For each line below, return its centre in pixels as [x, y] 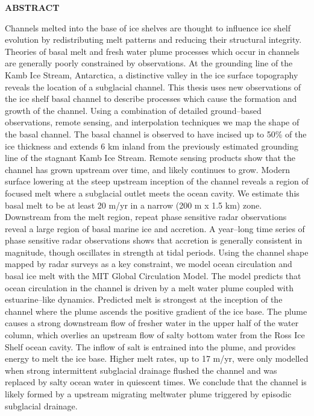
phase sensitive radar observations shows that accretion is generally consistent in [154, 240]
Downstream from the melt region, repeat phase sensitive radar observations [146, 217]
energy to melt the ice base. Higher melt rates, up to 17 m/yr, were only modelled [157, 358]
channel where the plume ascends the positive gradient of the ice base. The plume [156, 311]
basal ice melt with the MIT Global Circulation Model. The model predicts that [153, 276]
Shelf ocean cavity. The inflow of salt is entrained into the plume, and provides [150, 346]
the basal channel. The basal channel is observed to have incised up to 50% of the [156, 134]
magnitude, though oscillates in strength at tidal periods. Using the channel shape [157, 252]
